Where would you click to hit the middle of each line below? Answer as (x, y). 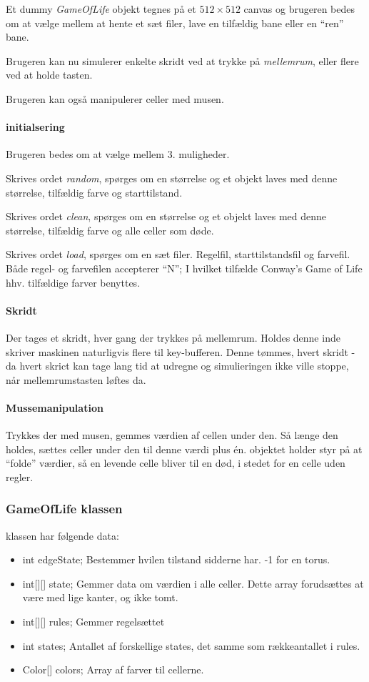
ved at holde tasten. (49, 75)
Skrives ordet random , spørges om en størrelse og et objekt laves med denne (172, 178)
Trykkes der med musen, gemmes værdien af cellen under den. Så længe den (172, 435)
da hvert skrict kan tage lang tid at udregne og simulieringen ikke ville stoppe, (177, 366)
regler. (20, 476)
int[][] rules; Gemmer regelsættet (93, 622)
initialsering (35, 127)
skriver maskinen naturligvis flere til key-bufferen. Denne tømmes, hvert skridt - (181, 351)
